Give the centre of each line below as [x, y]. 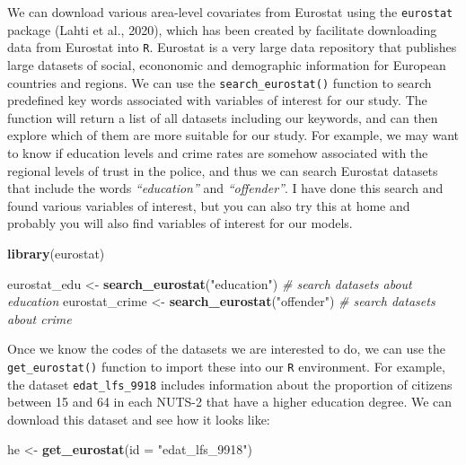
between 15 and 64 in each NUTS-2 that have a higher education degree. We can [230, 402]
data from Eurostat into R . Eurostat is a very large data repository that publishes [232, 47]
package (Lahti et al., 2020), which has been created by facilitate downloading [222, 29]
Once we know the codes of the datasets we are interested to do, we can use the [227, 349]
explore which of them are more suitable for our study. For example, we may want [233, 135]
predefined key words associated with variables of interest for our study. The [217, 100]
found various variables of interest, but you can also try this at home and [209, 205]
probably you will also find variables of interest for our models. [180, 223]
